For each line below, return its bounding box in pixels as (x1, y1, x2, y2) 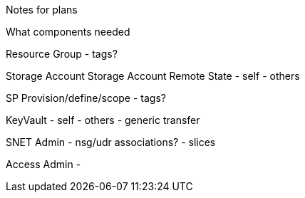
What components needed (6, 26, 130, 38)
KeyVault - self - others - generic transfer (6, 114, 200, 126)
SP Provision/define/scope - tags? (6, 92, 166, 104)
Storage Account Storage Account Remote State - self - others (6, 70, 300, 82)
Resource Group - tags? (6, 48, 118, 60)
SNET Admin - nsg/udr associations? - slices (6, 136, 216, 148)
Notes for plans (6, 4, 78, 16)
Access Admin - (6, 158, 81, 170)
